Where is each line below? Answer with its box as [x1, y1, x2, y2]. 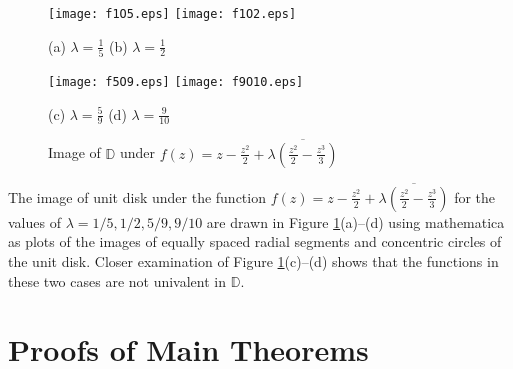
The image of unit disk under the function [8, 186, 266, 207]
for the [454, 186, 496, 207]
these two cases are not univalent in [8, 270, 227, 291]
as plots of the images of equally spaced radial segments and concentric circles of [8, 231, 502, 252]
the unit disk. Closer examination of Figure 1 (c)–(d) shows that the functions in [8, 251, 499, 272]
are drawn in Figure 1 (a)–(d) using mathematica [206, 211, 505, 232]
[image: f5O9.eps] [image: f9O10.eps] [48, 74, 304, 89]
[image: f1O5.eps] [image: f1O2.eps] [48, 7, 297, 21]
